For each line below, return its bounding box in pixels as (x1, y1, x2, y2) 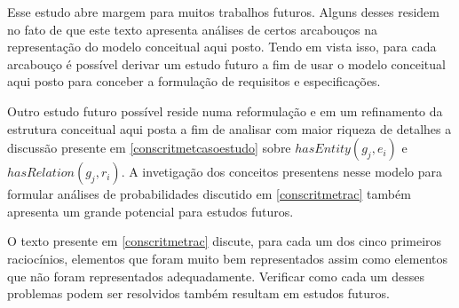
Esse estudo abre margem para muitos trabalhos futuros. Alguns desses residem (7, 3, 439, 20)
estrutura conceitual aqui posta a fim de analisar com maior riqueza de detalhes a (7, 119, 452, 138)
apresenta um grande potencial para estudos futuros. (7, 201, 294, 220)
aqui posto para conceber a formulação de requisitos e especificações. (7, 72, 381, 91)
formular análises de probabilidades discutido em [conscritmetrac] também (7, 185, 411, 203)
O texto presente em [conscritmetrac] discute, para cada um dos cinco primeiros (7, 232, 442, 250)
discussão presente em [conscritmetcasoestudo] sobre (7, 138, 291, 157)
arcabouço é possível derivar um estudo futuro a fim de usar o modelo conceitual (7, 54, 446, 73)
